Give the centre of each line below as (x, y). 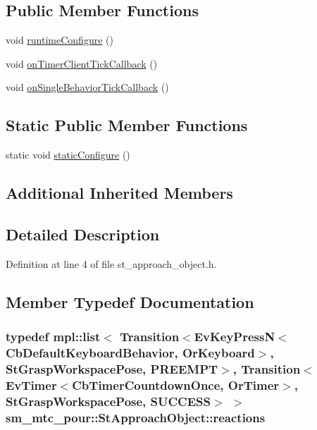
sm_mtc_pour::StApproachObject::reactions (136, 417)
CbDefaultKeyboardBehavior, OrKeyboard (130, 352)
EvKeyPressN (235, 337)
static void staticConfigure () (68, 155)
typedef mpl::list (53, 337)
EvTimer (31, 385)
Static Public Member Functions (127, 125)
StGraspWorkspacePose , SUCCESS (108, 401)
